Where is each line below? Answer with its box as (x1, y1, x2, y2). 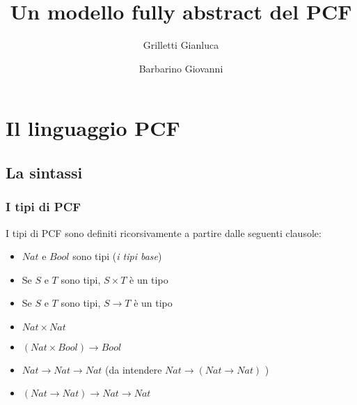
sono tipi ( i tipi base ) (72, 249, 162, 263)
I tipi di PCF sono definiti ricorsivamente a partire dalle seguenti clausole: (6, 225, 322, 240)
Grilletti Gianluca (143, 38, 219, 52)
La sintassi (6, 161, 83, 183)
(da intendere (105, 362, 162, 376)
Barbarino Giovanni (138, 61, 223, 75)
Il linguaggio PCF (6, 114, 180, 142)
